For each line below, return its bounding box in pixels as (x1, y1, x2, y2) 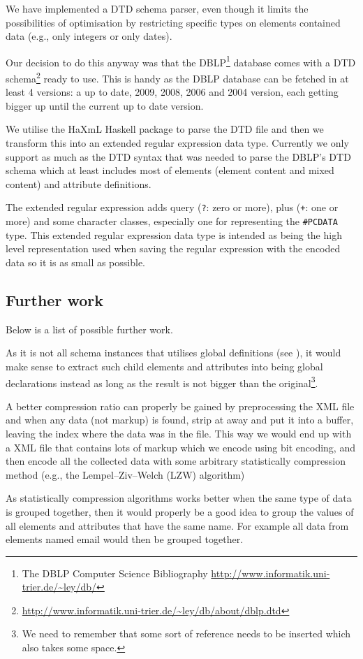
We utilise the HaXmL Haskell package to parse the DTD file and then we (6, 122, 324, 136)
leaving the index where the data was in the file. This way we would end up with (6, 426, 352, 440)
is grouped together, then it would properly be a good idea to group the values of (6, 504, 354, 519)
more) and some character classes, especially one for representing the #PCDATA (6, 214, 338, 229)
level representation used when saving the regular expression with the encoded (6, 241, 341, 256)
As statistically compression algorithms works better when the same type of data (6, 491, 352, 505)
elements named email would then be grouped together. (6, 532, 244, 546)
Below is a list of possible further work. (6, 321, 173, 336)
